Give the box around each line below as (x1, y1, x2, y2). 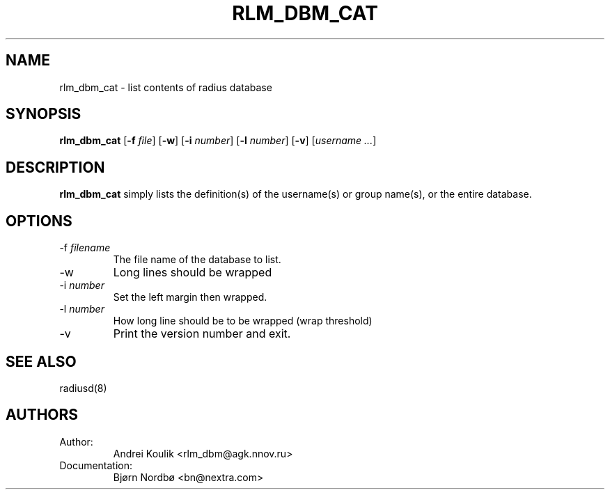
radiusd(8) (59, 382, 107, 394)
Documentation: (59, 459, 133, 471)
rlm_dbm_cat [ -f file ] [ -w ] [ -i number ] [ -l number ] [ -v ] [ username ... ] (59, 134, 377, 147)
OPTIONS (6, 212, 72, 230)
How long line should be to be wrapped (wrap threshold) (113, 315, 373, 327)
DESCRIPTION (6, 158, 105, 176)
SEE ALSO (6, 352, 77, 370)
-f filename (59, 242, 111, 254)
